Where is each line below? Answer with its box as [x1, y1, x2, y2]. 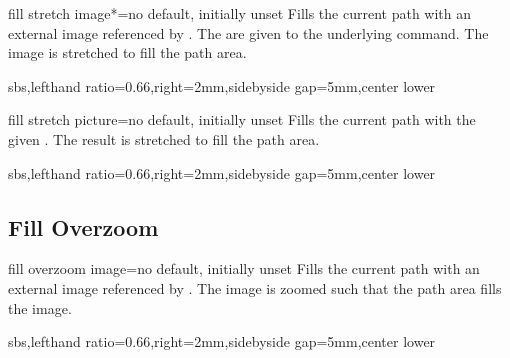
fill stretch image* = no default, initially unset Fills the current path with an [8, 3, 472, 23]
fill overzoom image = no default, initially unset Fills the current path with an [8, 258, 480, 279]
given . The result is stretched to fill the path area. [8, 128, 320, 149]
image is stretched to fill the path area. [8, 42, 247, 63]
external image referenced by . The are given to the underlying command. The [8, 22, 489, 43]
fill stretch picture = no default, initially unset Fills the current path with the [8, 109, 476, 130]
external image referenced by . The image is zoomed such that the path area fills [8, 277, 502, 298]
